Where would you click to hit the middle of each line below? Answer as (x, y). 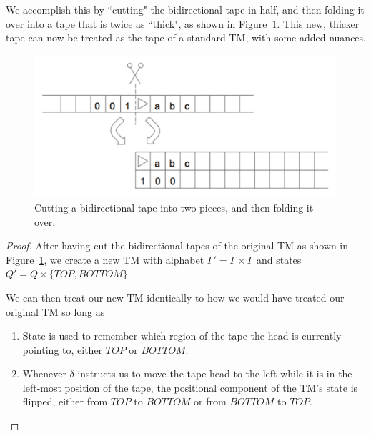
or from (210, 401)
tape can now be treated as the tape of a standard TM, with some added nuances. (186, 38)
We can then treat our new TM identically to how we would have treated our (175, 297)
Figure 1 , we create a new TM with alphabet (105, 259)
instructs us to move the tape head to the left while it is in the (215, 373)
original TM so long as (55, 311)
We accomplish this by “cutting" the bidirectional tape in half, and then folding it (185, 9)
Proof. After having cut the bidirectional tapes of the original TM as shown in (177, 246)
